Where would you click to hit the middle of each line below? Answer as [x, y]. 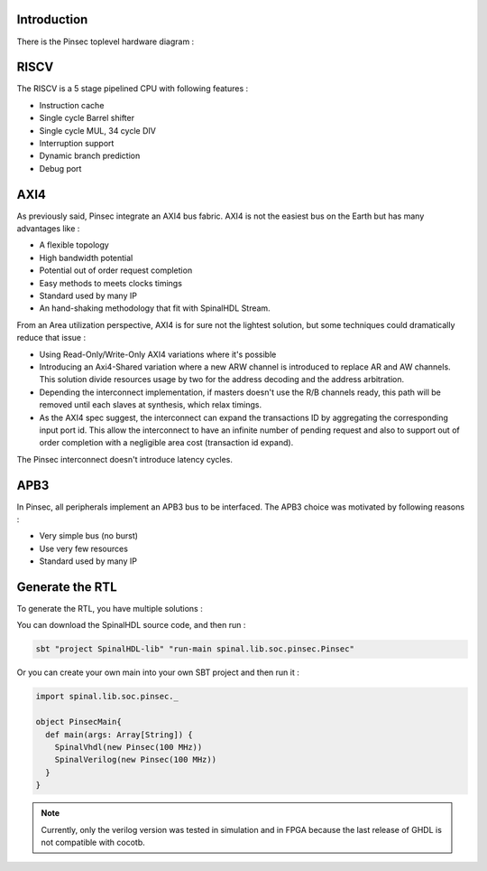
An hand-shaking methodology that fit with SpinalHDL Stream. [155, 308]
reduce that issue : [51, 338]
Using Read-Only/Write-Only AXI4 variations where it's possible [158, 354]
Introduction [52, 19]
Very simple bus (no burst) [89, 536]
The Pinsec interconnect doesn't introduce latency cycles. [125, 459]
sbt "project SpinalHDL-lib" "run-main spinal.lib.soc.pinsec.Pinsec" [195, 649]
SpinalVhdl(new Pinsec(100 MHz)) [129, 747]
